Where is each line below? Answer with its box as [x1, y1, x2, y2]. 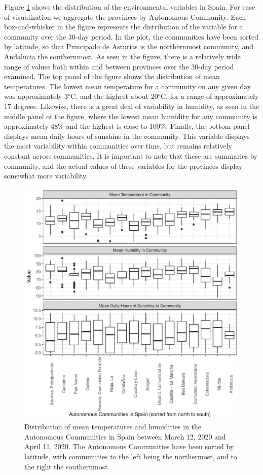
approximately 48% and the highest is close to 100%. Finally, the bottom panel [4, 121, 250, 131]
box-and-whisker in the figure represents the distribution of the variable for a [4, 21, 243, 32]
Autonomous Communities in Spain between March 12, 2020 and [24, 431, 226, 442]
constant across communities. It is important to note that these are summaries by [4, 150, 258, 161]
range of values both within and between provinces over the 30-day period [4, 61, 234, 71]
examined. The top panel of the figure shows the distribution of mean [4, 71, 220, 82]
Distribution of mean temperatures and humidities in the [24, 421, 202, 432]
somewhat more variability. [4, 170, 88, 181]
